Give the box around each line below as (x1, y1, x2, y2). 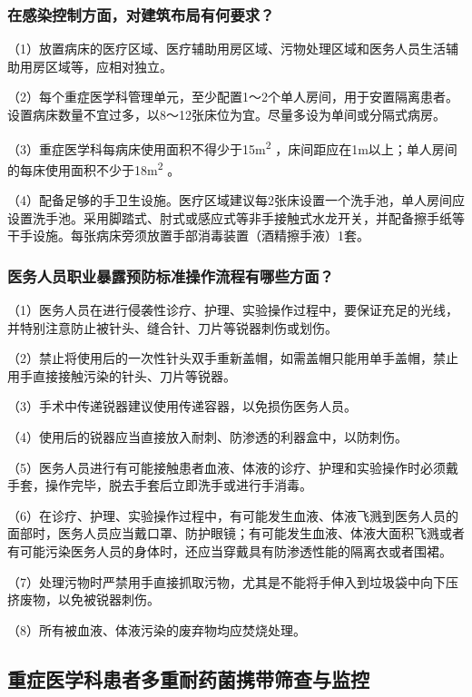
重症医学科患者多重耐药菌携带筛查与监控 (7, 664, 369, 692)
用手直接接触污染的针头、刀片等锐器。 (7, 366, 236, 385)
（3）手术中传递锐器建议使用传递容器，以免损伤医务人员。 (7, 397, 357, 416)
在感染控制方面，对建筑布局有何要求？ (7, 3, 275, 25)
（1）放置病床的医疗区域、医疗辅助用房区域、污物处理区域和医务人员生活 (7, 39, 446, 58)
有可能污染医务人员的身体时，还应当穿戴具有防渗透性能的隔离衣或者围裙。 (7, 542, 452, 561)
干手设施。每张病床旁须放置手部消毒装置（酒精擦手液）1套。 (7, 226, 369, 245)
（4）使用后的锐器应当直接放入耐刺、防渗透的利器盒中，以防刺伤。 (7, 427, 408, 447)
